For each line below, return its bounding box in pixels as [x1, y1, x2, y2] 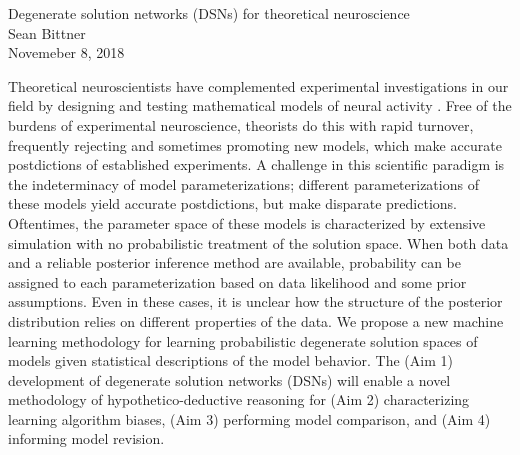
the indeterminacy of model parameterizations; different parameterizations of [8, 173, 479, 194]
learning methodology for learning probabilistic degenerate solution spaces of [8, 330, 478, 351]
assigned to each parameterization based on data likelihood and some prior [8, 271, 467, 292]
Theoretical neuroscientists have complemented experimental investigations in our [8, 75, 509, 96]
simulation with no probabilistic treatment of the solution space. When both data [8, 232, 509, 253]
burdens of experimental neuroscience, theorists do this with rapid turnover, [8, 114, 474, 135]
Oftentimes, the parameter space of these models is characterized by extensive [8, 212, 486, 233]
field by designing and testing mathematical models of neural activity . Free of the [8, 95, 512, 116]
